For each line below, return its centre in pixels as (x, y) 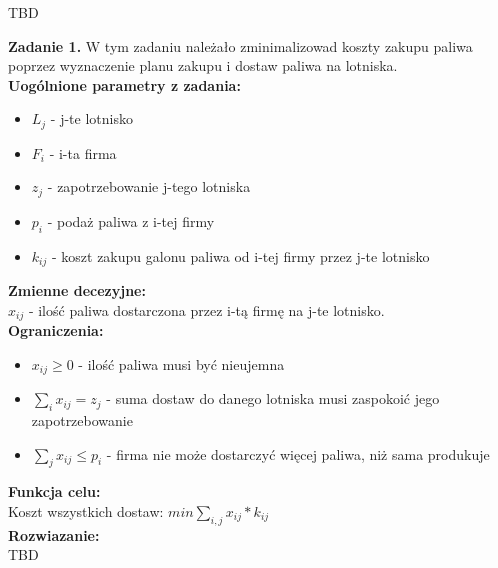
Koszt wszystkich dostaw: (86, 511)
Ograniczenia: (56, 330)
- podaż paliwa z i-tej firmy (131, 220)
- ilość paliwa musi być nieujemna (181, 363)
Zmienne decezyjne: (77, 290)
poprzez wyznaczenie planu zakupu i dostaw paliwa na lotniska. (203, 65)
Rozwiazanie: (54, 534)
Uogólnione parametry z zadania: (124, 84)
